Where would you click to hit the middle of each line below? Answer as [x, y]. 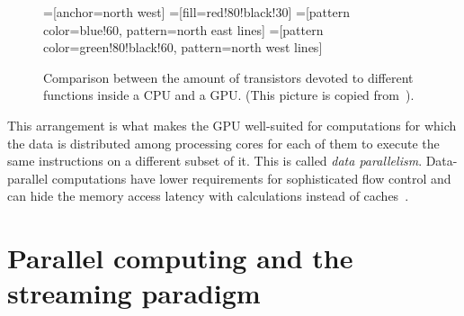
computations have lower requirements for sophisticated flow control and [251, 178]
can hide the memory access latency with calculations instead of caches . [208, 196]
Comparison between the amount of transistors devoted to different [228, 77]
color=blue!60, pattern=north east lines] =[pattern [183, 29]
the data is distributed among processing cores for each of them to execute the [223, 143]
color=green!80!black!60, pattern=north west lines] [183, 47]
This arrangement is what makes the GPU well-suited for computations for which [232, 125]
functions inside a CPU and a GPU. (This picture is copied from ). [229, 95]
